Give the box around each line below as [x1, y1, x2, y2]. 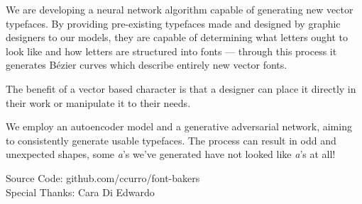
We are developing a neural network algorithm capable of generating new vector [6, 2, 353, 16]
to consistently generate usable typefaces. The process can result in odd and [6, 132, 336, 147]
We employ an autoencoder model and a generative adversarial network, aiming [6, 119, 352, 134]
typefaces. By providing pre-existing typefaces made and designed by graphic [6, 16, 341, 30]
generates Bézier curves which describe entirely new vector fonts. [6, 57, 287, 72]
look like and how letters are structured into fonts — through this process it [6, 43, 337, 58]
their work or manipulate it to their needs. [6, 95, 191, 110]
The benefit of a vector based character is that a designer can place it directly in [6, 81, 356, 96]
